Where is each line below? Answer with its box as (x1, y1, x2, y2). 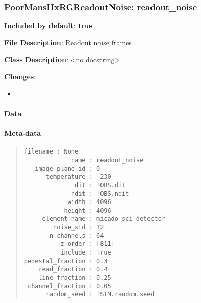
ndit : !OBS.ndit (71, 190, 129, 197)
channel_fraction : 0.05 (27, 282, 111, 290)
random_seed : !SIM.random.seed (45, 291, 155, 298)
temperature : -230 (45, 173, 111, 181)
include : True (60, 249, 111, 257)
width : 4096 (67, 198, 111, 206)
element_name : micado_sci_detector (42, 215, 165, 223)
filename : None (24, 148, 79, 156)
